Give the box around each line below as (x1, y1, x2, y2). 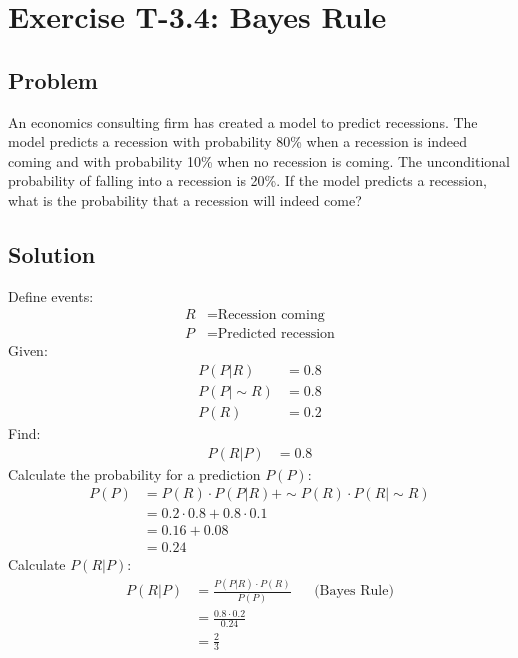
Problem (8, 64, 98, 95)
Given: (8, 340, 48, 361)
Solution (8, 238, 96, 269)
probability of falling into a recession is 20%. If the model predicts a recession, (8, 170, 487, 191)
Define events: (8, 285, 94, 306)
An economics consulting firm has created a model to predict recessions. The (8, 111, 478, 132)
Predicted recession (217, 327, 335, 342)
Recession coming (217, 308, 325, 323)
